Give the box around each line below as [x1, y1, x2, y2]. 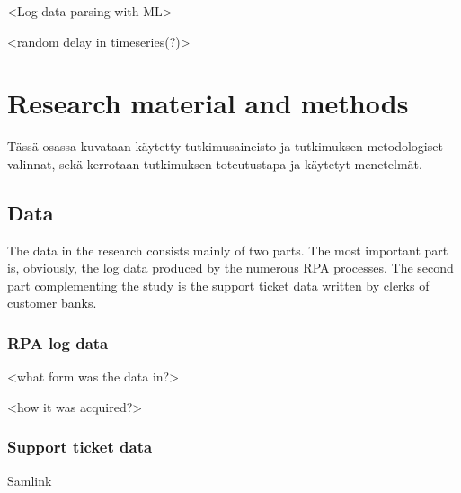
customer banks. [7, 293, 97, 312]
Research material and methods [7, 85, 409, 121]
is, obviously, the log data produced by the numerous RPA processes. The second [7, 258, 454, 277]
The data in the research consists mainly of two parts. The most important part [7, 240, 448, 259]
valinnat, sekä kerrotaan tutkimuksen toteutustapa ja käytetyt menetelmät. [7, 154, 422, 173]
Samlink [7, 471, 52, 489]
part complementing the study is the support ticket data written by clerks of [7, 275, 430, 294]
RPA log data [7, 332, 109, 354]
